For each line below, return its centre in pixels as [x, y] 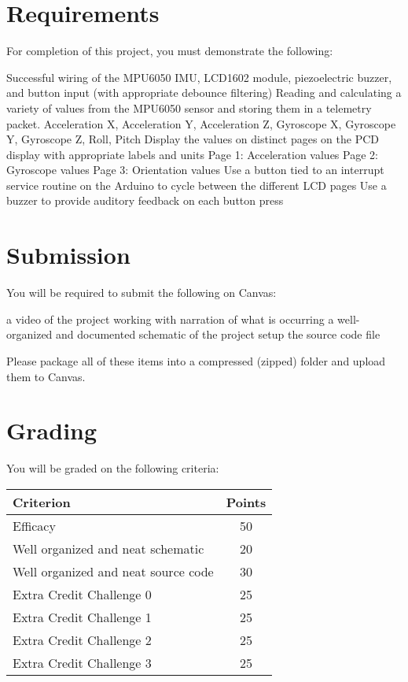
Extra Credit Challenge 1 [82, 617]
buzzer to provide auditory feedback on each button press [145, 200]
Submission [68, 255]
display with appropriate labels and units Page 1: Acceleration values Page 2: [192, 154]
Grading [52, 430]
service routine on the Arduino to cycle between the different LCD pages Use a [197, 185]
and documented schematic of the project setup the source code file [218, 334]
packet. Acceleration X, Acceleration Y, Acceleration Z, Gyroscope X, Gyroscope [201, 123]
